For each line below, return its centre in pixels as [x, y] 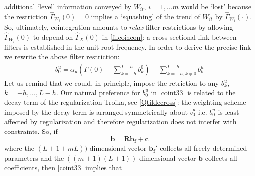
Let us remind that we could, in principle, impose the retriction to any [112, 83]
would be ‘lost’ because [216, 6]
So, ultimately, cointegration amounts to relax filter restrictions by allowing [119, 26]
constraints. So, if [31, 131]
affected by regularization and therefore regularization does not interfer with [121, 121]
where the [19, 148]
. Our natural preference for [98, 92]
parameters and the [34, 157]
